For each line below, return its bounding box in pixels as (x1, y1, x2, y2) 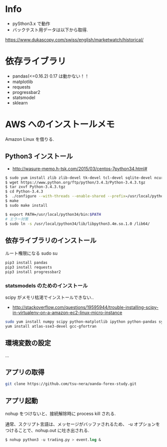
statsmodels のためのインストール (5, 282, 88, 289)
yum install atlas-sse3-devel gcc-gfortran (5, 324, 97, 329)
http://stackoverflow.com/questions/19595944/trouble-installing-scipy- (12, 304, 159, 310)
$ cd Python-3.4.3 (5, 189, 43, 194)
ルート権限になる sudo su (5, 250, 58, 257)
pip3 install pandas (5, 260, 48, 266)
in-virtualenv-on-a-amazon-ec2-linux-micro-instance (12, 310, 123, 316)
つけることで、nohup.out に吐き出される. (5, 428, 89, 434)
